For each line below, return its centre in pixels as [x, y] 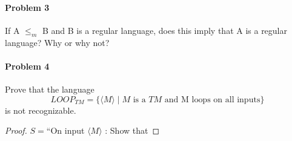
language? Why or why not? [57, 42]
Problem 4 [27, 66]
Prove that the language [50, 89]
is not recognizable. [41, 110]
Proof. [16, 130]
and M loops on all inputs [212, 100]
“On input [65, 130]
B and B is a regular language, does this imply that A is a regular [165, 30]
